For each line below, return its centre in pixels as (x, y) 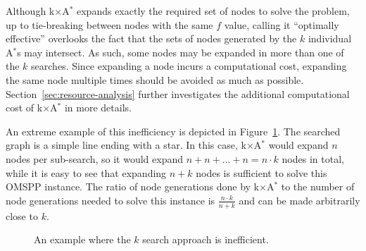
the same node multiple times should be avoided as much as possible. (155, 79)
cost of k (24, 108)
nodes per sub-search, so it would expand (94, 158)
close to (22, 215)
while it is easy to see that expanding (86, 172)
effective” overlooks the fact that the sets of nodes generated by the (151, 38)
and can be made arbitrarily (299, 200)
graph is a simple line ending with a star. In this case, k (126, 145)
